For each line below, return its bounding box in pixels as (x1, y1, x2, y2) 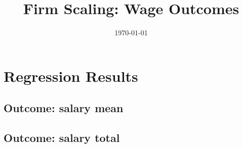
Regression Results (4, 65, 138, 86)
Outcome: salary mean (4, 100, 124, 116)
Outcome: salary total (4, 130, 120, 145)
